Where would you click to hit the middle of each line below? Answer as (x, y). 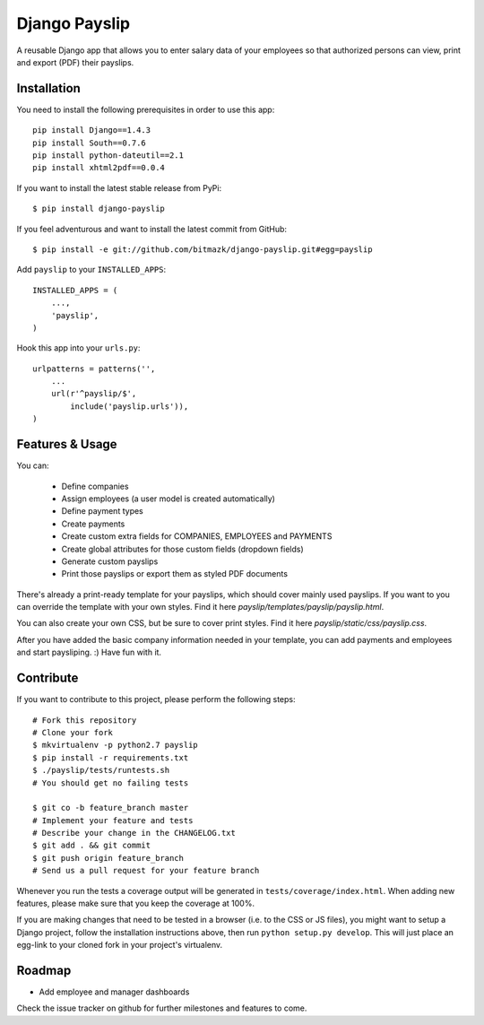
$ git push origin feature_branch (108, 858)
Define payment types (102, 511)
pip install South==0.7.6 (90, 143)
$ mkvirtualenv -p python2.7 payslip (116, 745)
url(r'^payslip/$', (94, 394)
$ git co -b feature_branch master (111, 808)
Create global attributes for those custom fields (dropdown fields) (182, 549)
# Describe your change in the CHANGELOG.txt (134, 833)
